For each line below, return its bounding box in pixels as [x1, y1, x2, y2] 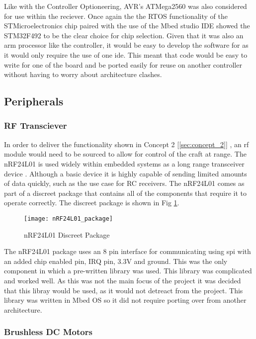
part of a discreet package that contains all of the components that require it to [4, 187, 247, 198]
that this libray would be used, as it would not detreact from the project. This [4, 285, 243, 295]
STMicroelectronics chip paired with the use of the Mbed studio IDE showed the [4, 20, 250, 31]
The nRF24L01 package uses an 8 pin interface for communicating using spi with [4, 246, 251, 256]
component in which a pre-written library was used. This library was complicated [4, 265, 252, 276]
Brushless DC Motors [4, 326, 92, 338]
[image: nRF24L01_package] [24, 215, 113, 222]
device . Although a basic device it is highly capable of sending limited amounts [4, 168, 247, 178]
